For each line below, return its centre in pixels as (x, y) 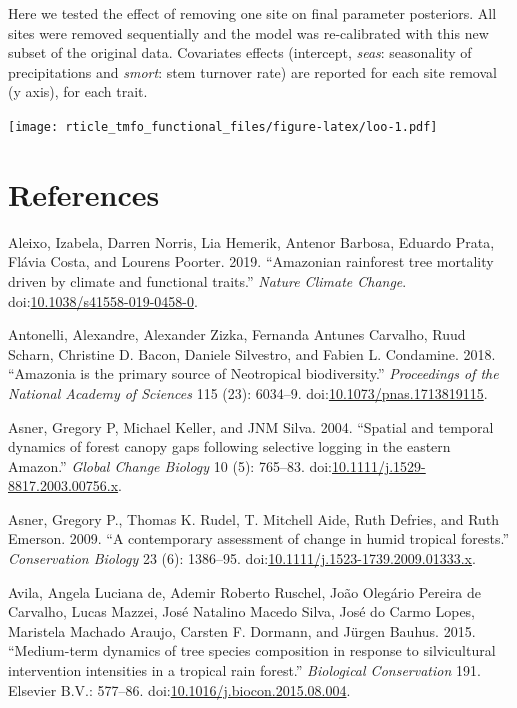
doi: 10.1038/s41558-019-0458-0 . (103, 300)
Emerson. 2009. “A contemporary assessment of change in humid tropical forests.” (259, 538)
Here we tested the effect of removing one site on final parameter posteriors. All (252, 13)
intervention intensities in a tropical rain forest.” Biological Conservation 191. (244, 670)
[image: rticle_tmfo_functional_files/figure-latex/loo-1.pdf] (223, 126)
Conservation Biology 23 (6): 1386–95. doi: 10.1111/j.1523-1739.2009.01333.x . (242, 558)
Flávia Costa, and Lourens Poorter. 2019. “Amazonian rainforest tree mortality (251, 261)
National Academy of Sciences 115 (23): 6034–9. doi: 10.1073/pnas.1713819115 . (248, 392)
